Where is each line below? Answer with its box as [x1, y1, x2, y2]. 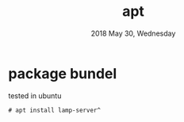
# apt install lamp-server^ [8, 106, 102, 114]
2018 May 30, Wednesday [90, 29, 176, 38]
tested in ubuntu [8, 90, 62, 101]
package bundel [8, 64, 117, 82]
